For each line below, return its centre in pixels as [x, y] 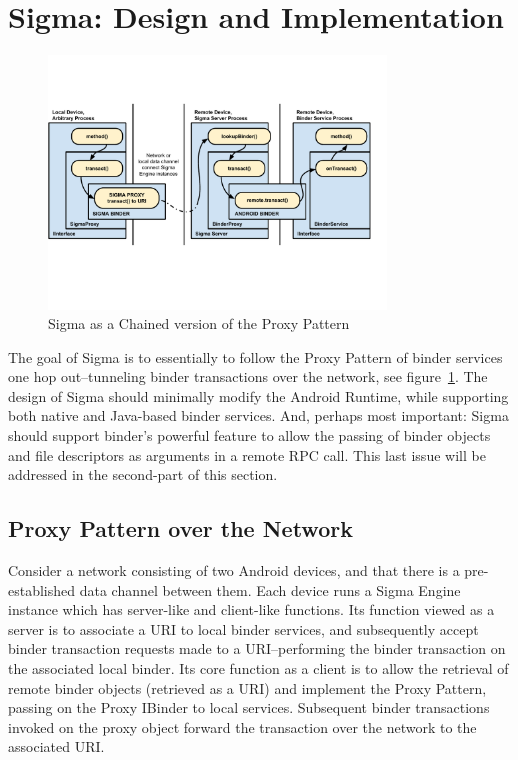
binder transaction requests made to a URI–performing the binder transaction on [257, 648]
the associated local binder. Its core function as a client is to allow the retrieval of [258, 668]
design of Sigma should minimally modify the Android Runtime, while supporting [258, 395]
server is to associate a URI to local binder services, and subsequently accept [243, 628]
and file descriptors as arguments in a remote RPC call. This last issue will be [247, 454]
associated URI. [56, 746]
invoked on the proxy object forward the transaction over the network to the [242, 726]
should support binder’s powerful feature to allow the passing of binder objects [249, 435]
